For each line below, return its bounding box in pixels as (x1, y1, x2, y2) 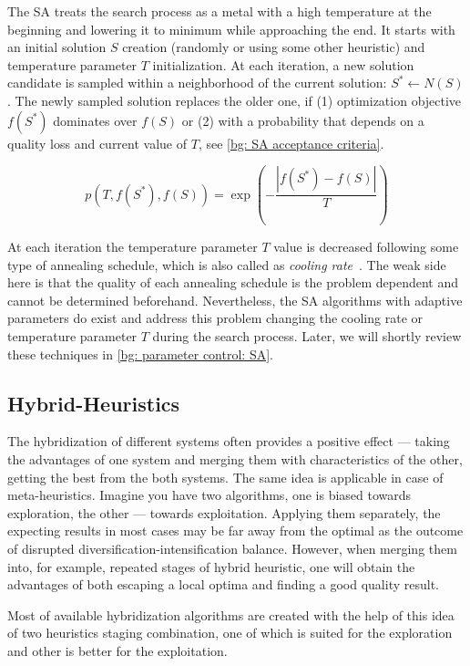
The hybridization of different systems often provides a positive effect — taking (7, 432, 450, 451)
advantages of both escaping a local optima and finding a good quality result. (7, 575, 439, 594)
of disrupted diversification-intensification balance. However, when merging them (7, 539, 457, 558)
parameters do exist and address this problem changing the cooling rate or (7, 308, 424, 328)
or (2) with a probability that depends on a (181, 110, 424, 130)
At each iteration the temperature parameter (7, 237, 258, 256)
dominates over (53, 110, 138, 130)
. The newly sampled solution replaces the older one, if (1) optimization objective (7, 90, 462, 109)
